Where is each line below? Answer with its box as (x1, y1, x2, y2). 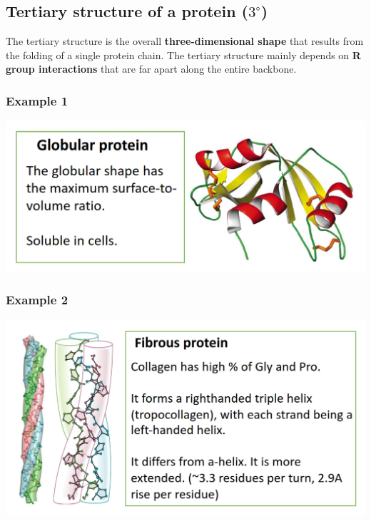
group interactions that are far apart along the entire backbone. (6, 61, 297, 76)
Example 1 (6, 91, 68, 109)
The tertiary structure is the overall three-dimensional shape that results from (6, 33, 364, 48)
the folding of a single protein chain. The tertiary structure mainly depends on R (6, 47, 361, 62)
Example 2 (6, 291, 68, 309)
